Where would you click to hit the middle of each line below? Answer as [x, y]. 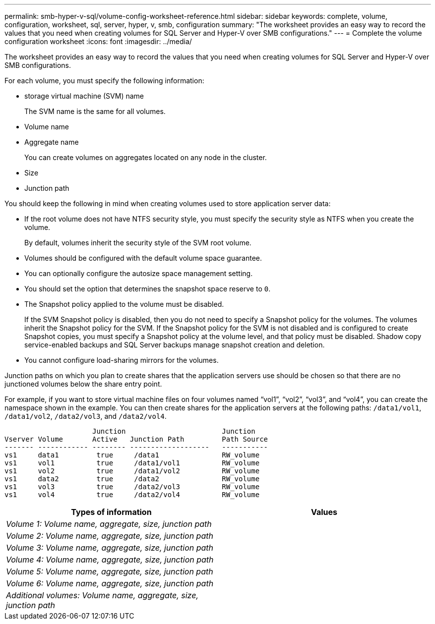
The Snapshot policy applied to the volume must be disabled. [124, 304]
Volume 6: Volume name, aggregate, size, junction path [110, 583]
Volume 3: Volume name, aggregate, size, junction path [110, 548]
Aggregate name [52, 142]
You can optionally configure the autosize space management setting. [139, 273]
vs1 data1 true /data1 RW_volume [132, 455]
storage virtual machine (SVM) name [84, 96]
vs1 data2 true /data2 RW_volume [132, 479]
